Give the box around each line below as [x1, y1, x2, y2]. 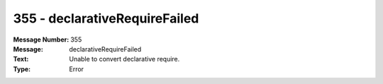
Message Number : [13, 35, 70, 44]
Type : [13, 64, 31, 73]
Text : [13, 55, 29, 64]
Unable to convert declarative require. [69, 55, 180, 64]
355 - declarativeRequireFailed [13, 11, 199, 26]
